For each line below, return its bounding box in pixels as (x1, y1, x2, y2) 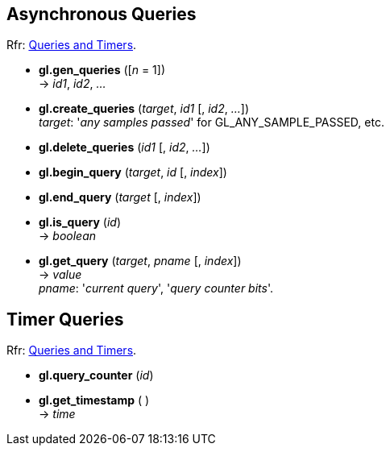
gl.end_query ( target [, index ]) (39, 190, 201, 205)
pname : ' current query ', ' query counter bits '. (39, 281, 274, 296)
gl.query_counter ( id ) (39, 368, 154, 383)
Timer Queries (6, 309, 124, 330)
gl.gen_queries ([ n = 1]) (39, 63, 165, 77)
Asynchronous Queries (6, 4, 197, 24)
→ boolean (39, 229, 96, 243)
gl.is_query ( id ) (39, 215, 121, 230)
